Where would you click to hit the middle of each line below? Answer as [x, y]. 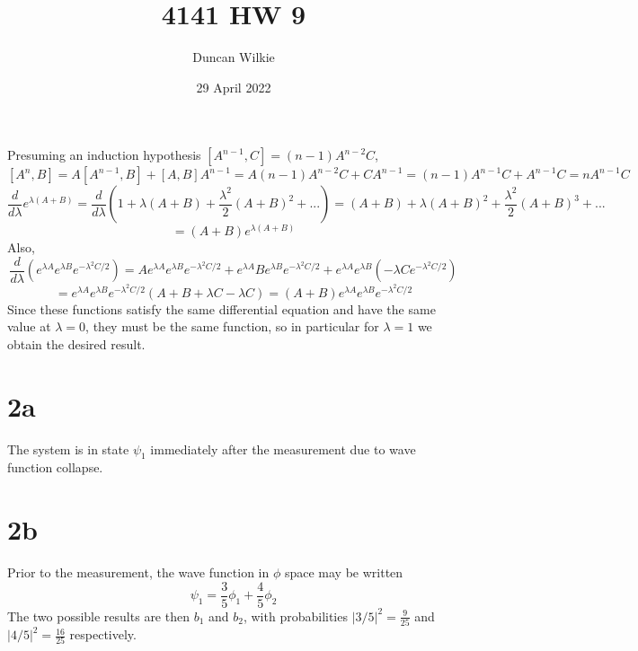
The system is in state [68, 449]
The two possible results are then [98, 616]
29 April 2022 [234, 87]
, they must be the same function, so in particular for [232, 326]
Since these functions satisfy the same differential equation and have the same [222, 308]
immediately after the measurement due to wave [283, 449]
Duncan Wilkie [234, 57]
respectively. [103, 634]
